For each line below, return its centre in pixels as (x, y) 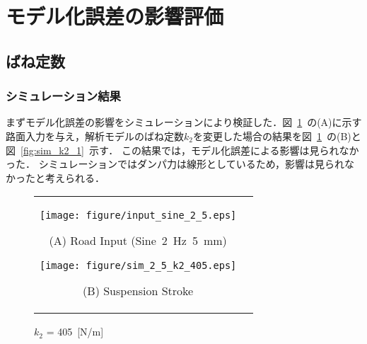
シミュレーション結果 (63, 96)
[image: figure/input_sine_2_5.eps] (138, 216)
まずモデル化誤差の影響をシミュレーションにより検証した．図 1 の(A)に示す (184, 122)
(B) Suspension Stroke (138, 291)
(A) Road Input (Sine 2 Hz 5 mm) (138, 241)
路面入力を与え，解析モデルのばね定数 (95, 136)
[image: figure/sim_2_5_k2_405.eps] (138, 266)
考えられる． (75, 177)
